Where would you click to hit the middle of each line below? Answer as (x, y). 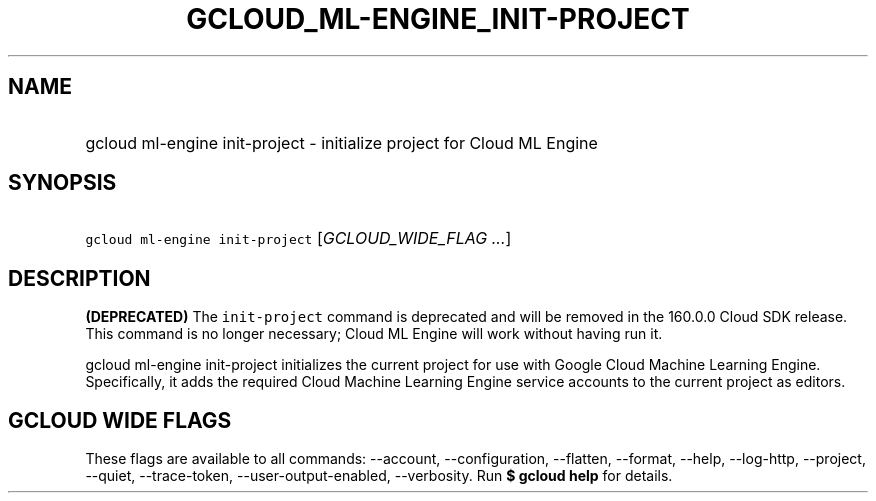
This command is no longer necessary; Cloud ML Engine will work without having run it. (374, 334)
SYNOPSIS (62, 183)
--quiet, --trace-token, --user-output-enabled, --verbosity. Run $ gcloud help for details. (379, 476)
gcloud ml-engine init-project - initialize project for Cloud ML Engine (341, 142)
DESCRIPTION (79, 278)
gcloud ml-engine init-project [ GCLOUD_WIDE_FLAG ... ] (298, 238)
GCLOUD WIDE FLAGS (120, 420)
